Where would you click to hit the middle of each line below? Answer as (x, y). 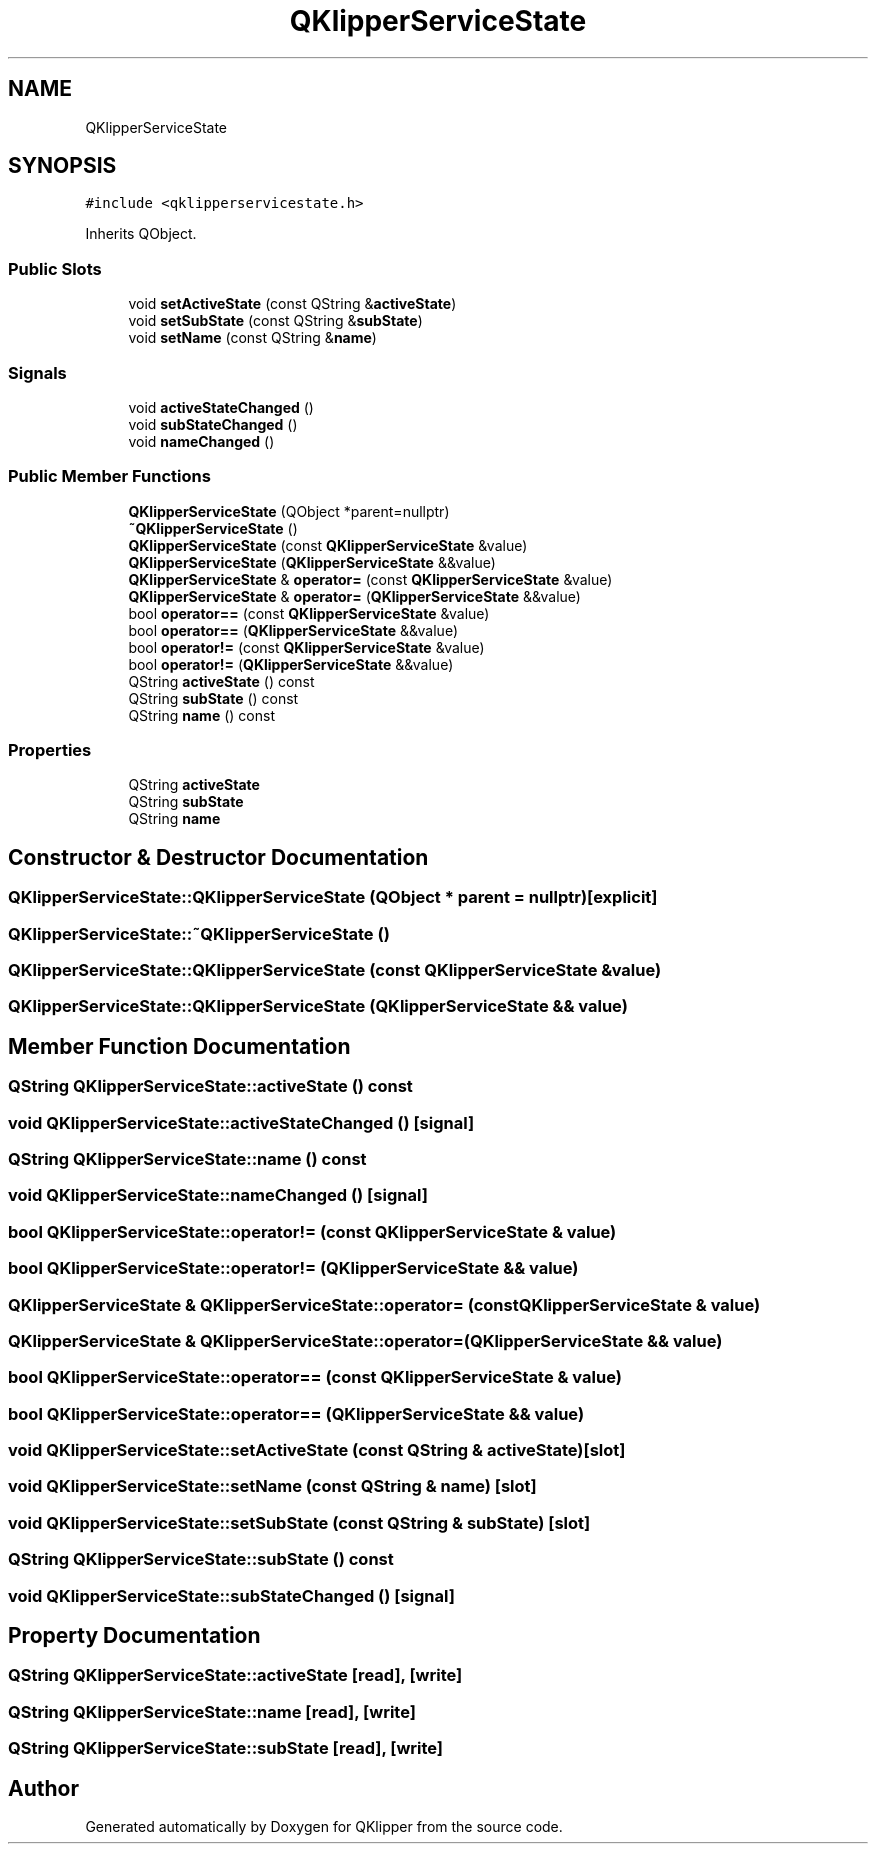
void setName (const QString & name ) (252, 338)
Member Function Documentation (179, 1046)
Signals (37, 372)
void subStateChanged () (213, 424)
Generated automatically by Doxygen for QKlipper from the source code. (324, 1826)
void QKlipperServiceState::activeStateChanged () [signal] (241, 1122)
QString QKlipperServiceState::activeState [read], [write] (235, 1675)
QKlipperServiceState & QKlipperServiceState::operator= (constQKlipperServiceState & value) (384, 1304)
